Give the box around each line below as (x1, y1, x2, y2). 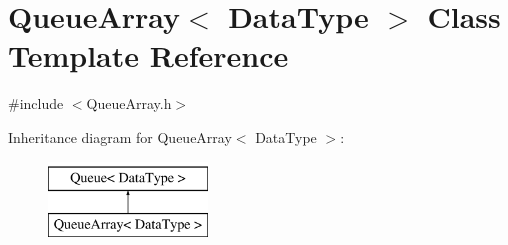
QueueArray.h (86, 93, 172, 114)
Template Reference (8, 35, 289, 76)
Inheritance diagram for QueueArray (8, 126, 232, 147)
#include (8, 93, 64, 114)
